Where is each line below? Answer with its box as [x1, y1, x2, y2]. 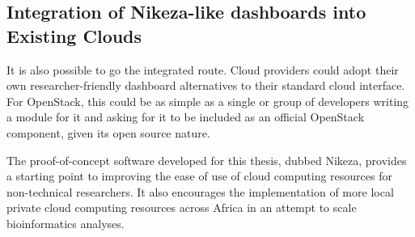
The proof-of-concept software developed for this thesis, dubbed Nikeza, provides [6, 151, 407, 168]
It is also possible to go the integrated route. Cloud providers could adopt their [6, 61, 399, 78]
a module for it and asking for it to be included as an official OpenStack [6, 108, 365, 125]
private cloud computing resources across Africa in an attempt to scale [6, 199, 357, 216]
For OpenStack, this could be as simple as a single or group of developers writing [6, 92, 409, 109]
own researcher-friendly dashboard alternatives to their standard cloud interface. [6, 77, 405, 94]
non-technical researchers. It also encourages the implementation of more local [6, 183, 394, 200]
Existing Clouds [6, 23, 142, 48]
